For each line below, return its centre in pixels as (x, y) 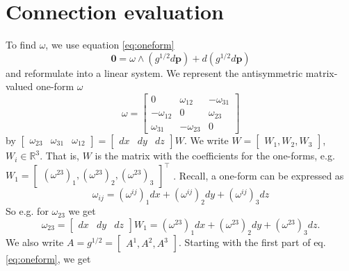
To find (21, 45)
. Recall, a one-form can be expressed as (259, 175)
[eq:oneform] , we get (48, 258)
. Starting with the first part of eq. (252, 242)
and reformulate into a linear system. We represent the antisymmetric (154, 72)
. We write (206, 140)
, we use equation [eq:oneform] (110, 45)
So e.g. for (27, 211)
